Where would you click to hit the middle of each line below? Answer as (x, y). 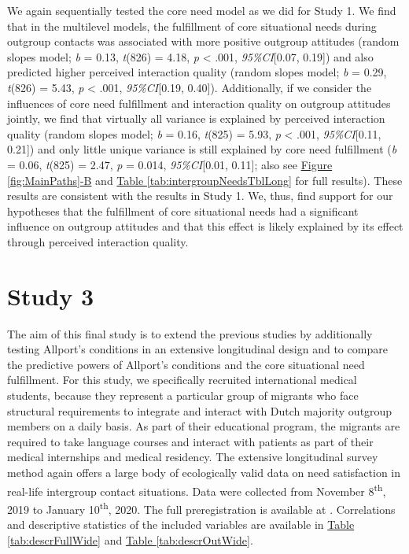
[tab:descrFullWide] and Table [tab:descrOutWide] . (130, 539)
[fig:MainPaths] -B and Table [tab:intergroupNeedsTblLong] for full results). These (205, 180)
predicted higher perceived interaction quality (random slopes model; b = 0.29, (197, 72)
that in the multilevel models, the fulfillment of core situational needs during (192, 26)
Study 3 (51, 295)
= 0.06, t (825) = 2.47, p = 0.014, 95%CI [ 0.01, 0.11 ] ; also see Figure (170, 164)
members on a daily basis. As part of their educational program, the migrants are (204, 426)
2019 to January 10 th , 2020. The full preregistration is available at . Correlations (201, 508)
